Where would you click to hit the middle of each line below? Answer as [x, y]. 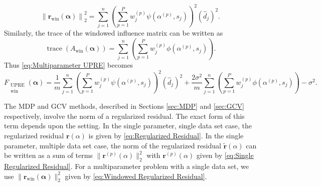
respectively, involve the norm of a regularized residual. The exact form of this [124, 116]
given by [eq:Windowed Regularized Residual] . [136, 176]
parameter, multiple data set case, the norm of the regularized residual [113, 145]
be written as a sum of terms [48, 155]
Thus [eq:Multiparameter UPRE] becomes [69, 65]
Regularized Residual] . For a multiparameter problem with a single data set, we [126, 166]
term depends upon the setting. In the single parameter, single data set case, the [128, 126]
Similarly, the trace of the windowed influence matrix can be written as [114, 33]
